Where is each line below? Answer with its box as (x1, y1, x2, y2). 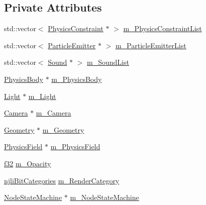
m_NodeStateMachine (70, 192, 139, 202)
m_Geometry (42, 124, 84, 135)
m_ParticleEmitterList (115, 40, 186, 50)
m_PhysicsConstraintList (123, 23, 202, 34)
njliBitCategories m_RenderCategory (4, 175, 120, 185)
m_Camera (36, 108, 71, 118)
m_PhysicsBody (51, 73, 102, 84)
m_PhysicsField (50, 141, 100, 152)
